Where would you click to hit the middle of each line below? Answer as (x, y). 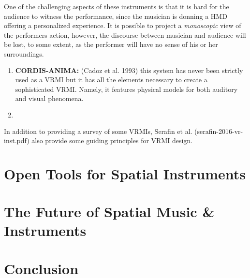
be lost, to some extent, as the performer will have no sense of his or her (111, 44)
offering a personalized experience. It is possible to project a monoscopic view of (123, 25)
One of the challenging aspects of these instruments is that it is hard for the (117, 6)
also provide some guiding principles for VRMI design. (112, 140)
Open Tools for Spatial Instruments (125, 173)
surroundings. (24, 53)
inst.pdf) (17, 140)
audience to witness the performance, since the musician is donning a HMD (116, 16)
